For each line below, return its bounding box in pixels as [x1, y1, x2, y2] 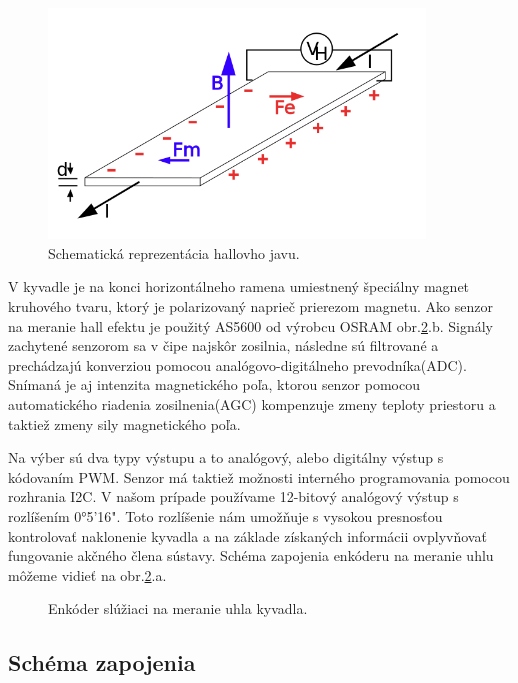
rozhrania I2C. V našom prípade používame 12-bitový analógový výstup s [8, 486, 459, 507]
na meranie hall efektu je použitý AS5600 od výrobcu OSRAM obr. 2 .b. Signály [8, 315, 493, 336]
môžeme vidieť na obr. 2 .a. [8, 564, 167, 585]
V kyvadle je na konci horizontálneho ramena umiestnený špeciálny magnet [8, 276, 470, 297]
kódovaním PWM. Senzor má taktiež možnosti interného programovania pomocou [8, 466, 510, 487]
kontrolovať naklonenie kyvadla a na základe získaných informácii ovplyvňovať [8, 525, 487, 546]
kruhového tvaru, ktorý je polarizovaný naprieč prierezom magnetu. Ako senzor [8, 296, 493, 317]
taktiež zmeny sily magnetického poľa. [8, 413, 241, 434]
